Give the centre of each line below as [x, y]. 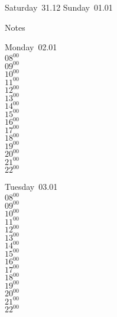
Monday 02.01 [31, 47]
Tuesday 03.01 [31, 187]
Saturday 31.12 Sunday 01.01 [59, 7]
